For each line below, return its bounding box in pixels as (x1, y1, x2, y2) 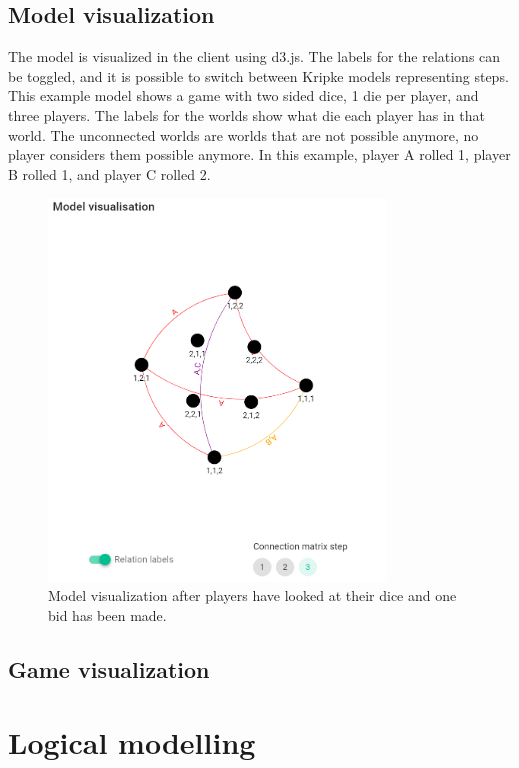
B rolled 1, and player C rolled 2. (8, 163, 211, 184)
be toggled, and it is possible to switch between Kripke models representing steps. (8, 65, 509, 86)
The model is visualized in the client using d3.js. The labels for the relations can (8, 46, 501, 67)
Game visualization (8, 653, 210, 684)
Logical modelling (8, 722, 256, 763)
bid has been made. (48, 604, 167, 625)
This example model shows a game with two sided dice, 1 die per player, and (8, 85, 479, 106)
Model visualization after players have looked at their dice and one (48, 585, 457, 606)
